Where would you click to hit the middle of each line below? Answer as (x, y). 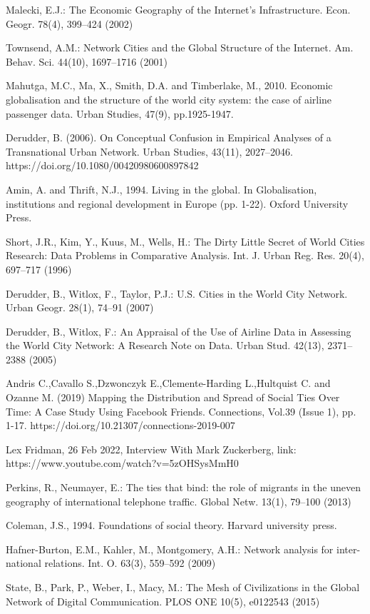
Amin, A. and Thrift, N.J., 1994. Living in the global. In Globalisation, (161, 189)
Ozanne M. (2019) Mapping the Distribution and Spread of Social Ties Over (173, 397)
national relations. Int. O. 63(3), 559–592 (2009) (111, 563)
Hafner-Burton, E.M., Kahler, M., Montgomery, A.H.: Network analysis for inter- (183, 549)
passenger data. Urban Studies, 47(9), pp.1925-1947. (120, 113)
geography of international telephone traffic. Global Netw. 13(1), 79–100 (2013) (179, 501)
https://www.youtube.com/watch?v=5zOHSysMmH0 (122, 463)
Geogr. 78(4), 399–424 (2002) (70, 23)
